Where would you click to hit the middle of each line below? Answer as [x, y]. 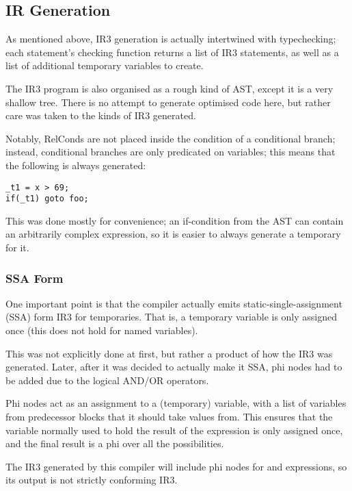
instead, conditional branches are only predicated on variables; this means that [171, 152]
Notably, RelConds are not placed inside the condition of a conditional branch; [171, 138]
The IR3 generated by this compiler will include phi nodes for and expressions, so [176, 466]
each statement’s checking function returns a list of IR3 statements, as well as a [172, 52]
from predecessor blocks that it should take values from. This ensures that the [169, 417]
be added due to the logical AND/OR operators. [107, 380]
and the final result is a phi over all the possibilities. [115, 443]
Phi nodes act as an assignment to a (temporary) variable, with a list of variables [176, 403]
